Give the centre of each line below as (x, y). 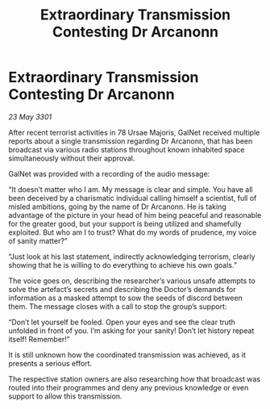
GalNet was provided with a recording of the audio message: (109, 173)
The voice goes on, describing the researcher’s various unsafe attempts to (132, 281)
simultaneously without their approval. (72, 158)
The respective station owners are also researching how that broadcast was (134, 379)
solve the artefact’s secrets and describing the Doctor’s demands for (122, 289)
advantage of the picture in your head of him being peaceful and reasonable (135, 215)
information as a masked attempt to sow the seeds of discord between (126, 298)
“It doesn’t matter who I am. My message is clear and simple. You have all (131, 189)
